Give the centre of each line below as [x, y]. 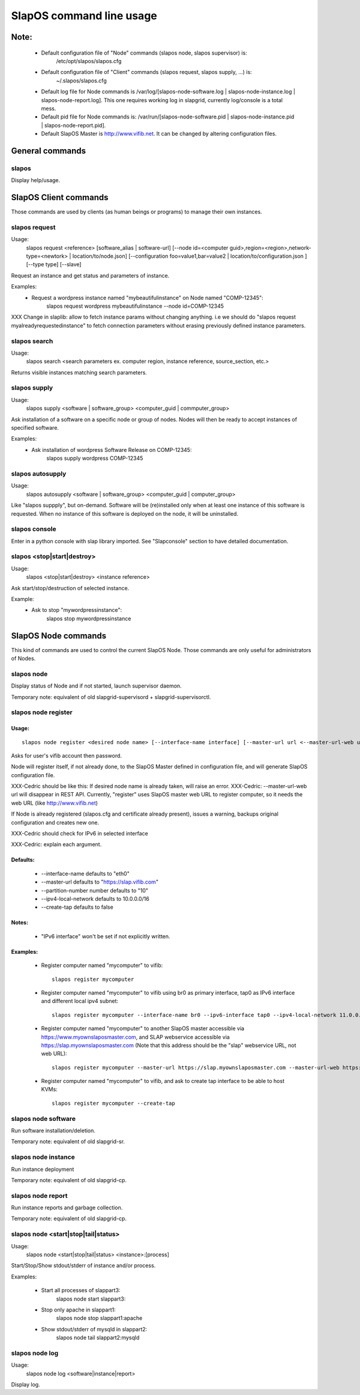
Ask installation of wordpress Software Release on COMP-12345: [112, 450]
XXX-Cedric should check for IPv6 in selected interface [79, 834]
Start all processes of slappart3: [81, 1290]
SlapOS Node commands [59, 636]
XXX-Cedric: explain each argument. [56, 844]
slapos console [34, 529]
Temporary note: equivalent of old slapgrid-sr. [68, 1141]
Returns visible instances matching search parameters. [79, 372]
